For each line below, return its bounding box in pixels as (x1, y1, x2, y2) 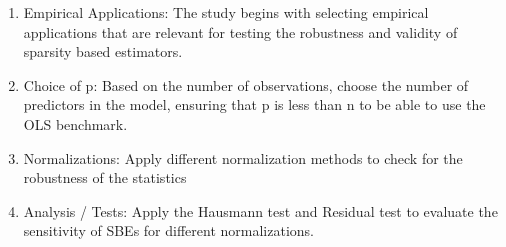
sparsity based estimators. (23, 41, 183, 62)
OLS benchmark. (23, 113, 128, 134)
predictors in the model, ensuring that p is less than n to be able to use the (23, 94, 486, 115)
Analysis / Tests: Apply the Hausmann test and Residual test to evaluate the (23, 200, 498, 221)
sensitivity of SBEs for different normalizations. (23, 220, 314, 241)
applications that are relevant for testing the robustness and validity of (23, 21, 458, 42)
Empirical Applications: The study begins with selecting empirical (23, 2, 429, 22)
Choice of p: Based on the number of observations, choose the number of (23, 74, 469, 95)
